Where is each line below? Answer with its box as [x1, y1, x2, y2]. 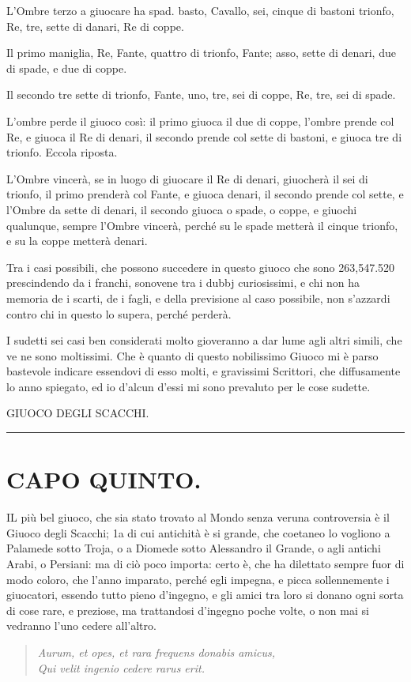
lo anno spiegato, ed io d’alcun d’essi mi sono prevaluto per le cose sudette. [6, 378, 371, 394]
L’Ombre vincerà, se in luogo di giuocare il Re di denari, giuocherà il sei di [6, 170, 368, 187]
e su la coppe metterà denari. [6, 232, 148, 249]
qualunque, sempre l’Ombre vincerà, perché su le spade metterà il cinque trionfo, [6, 217, 398, 233]
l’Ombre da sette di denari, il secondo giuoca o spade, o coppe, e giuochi [6, 201, 357, 217]
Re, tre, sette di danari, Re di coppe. [6, 17, 184, 34]
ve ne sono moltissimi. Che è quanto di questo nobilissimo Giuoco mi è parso [6, 347, 379, 364]
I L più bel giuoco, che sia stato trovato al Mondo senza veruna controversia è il [6, 509, 390, 526]
